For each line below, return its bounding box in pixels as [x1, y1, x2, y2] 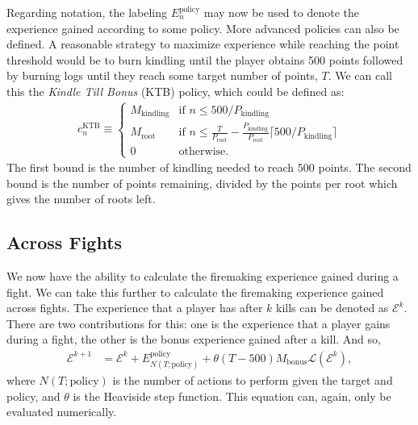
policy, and [6, 387, 61, 404]
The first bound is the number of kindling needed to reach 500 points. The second [6, 159, 412, 176]
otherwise [178, 145, 226, 157]
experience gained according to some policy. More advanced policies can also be [6, 19, 399, 36]
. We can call [328, 67, 392, 84]
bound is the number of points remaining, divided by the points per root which [6, 174, 398, 191]
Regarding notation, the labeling [6, 4, 167, 20]
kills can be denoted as [276, 299, 389, 316]
